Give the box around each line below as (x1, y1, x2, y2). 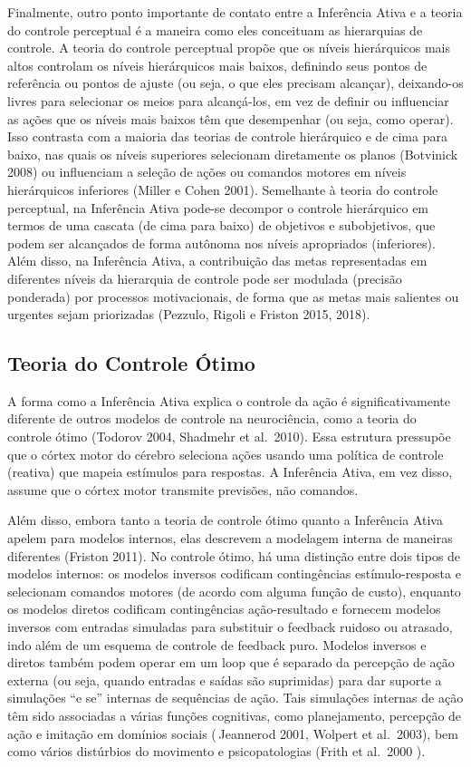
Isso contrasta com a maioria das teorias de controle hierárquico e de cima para (7, 127, 447, 146)
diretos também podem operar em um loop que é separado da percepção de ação (7, 653, 455, 672)
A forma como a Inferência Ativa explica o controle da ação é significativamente (7, 391, 450, 410)
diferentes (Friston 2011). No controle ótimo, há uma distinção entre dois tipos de (7, 546, 461, 565)
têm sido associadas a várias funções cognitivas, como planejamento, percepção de (7, 705, 462, 724)
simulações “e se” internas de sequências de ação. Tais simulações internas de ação (7, 688, 464, 707)
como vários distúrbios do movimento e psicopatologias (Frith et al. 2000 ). (7, 742, 426, 761)
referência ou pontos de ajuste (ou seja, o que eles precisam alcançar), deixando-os (7, 73, 464, 92)
